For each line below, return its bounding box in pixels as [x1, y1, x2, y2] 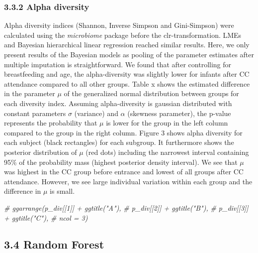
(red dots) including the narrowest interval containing [86, 146, 249, 157]
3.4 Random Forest [4, 237, 104, 252]
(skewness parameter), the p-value [127, 108, 231, 118]
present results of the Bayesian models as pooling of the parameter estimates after [4, 49, 255, 59]
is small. [50, 186, 75, 196]
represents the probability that [4, 118, 97, 128]
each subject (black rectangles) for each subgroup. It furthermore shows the [4, 137, 234, 147]
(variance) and [74, 108, 118, 118]
